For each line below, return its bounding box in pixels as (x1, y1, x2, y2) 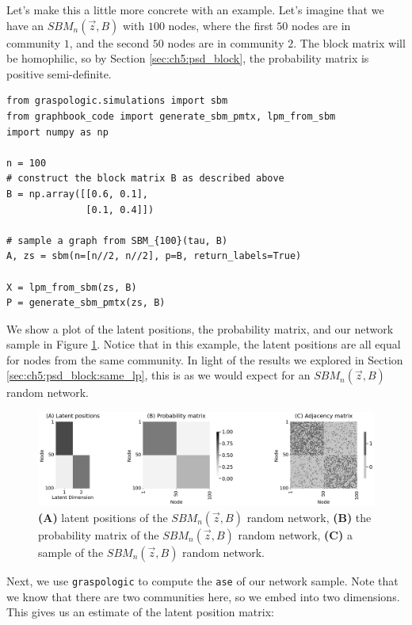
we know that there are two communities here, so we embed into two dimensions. (6, 588, 400, 604)
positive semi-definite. (6, 65, 112, 82)
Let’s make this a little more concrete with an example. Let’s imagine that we (6, 2, 384, 17)
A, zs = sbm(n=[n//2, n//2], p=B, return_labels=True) (6, 250, 302, 262)
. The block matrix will (293, 34, 406, 51)
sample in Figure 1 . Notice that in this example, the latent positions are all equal (6, 336, 401, 353)
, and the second (69, 34, 150, 51)
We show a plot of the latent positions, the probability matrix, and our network (6, 320, 394, 337)
